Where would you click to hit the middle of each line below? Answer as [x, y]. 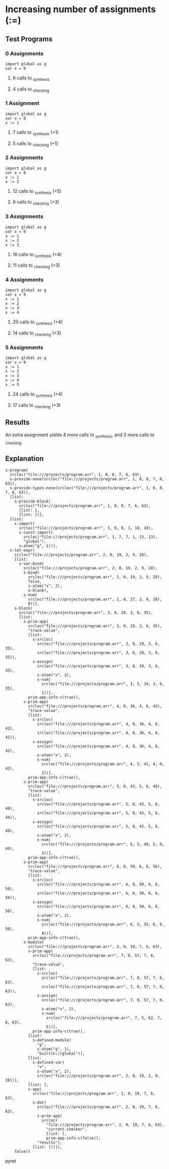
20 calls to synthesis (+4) [38, 323]
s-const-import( [36, 533]
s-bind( [31, 573]
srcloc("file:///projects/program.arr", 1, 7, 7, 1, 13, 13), [91, 537]
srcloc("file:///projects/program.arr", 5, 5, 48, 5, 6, [103, 844]
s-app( [35, 1089]
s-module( [34, 943]
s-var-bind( [31, 564]
